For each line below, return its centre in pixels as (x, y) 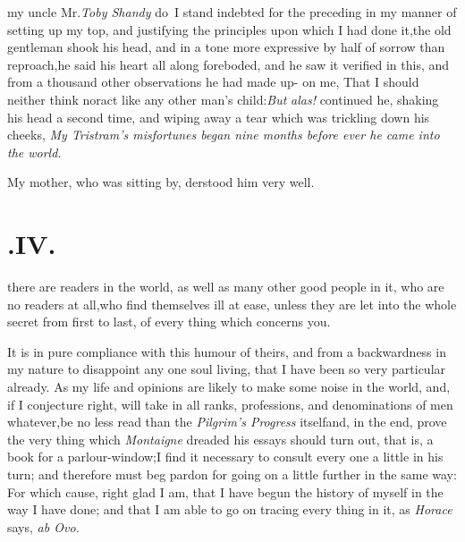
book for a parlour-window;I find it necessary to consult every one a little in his (225, 457)
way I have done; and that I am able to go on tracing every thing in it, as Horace (230, 509)
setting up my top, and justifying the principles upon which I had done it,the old (229, 29)
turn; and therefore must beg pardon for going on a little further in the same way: (232, 474)
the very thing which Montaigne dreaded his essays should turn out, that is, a (220, 439)
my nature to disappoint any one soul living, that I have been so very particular (227, 369)
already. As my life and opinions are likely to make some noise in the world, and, (229, 387)
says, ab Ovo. (43, 526)
